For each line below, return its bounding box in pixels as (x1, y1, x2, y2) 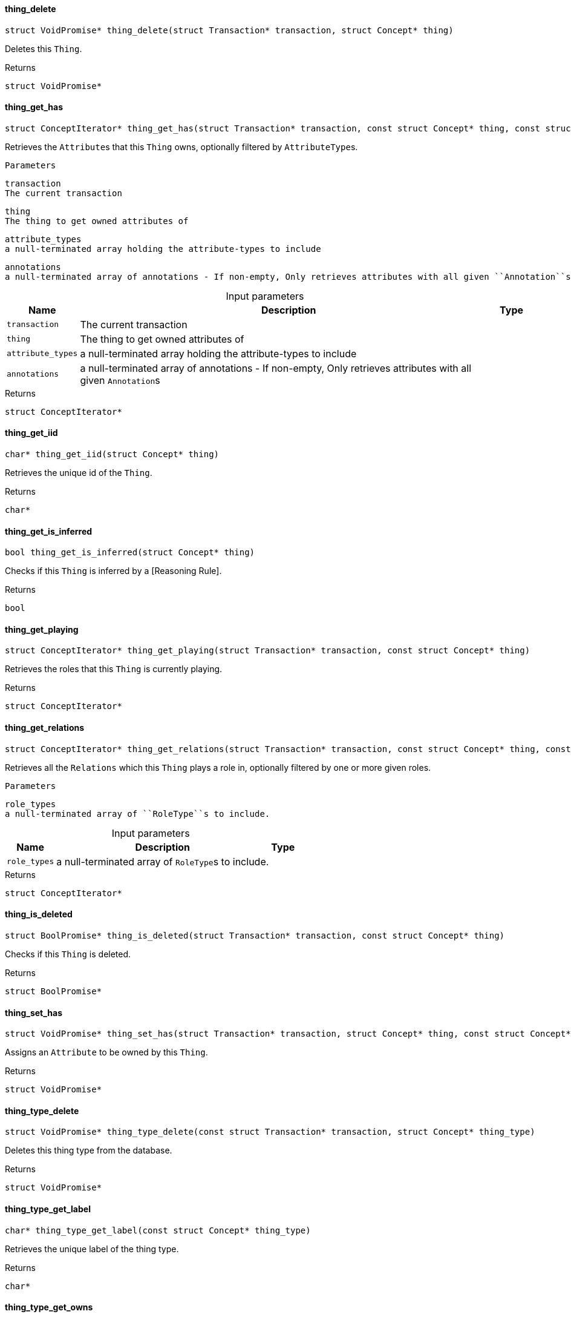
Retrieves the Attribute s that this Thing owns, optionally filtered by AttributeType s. (5, 141, 358, 152)
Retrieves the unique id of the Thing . (5, 467, 152, 478)
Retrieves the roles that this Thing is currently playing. (5, 664, 223, 675)
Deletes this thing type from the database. (5, 1145, 172, 1156)
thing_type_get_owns (5, 1302, 93, 1313)
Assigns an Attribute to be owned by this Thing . (5, 1047, 208, 1058)
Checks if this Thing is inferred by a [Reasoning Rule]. (5, 566, 222, 576)
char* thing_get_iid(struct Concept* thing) (5, 449, 220, 460)
